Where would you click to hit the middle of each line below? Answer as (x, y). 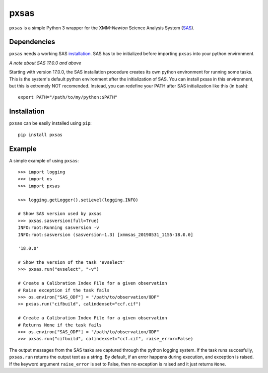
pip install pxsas (40, 135)
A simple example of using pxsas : (44, 160)
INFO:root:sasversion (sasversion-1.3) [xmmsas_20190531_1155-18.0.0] (106, 234)
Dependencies (32, 42)
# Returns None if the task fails (60, 325)
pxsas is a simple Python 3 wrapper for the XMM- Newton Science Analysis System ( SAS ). (102, 28)
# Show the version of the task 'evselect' (72, 262)
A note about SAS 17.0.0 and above (45, 63)
